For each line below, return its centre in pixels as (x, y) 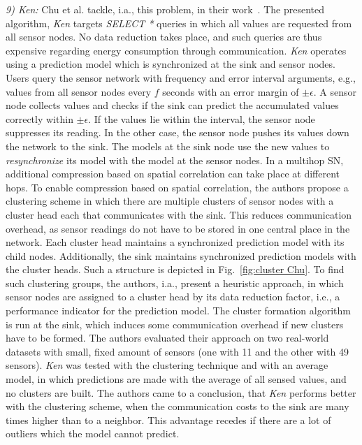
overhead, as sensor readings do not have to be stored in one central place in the (178, 228)
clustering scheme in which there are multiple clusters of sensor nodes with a (170, 201)
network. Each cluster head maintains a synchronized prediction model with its (175, 242)
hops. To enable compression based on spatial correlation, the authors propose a (177, 187)
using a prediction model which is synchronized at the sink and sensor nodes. (171, 64)
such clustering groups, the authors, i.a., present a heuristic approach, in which (175, 283)
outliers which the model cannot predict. (93, 433)
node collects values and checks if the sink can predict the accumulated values (172, 105)
